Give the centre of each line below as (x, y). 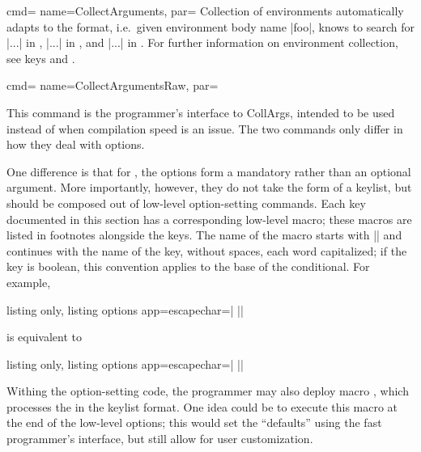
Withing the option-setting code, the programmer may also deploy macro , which (208, 391)
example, (29, 282)
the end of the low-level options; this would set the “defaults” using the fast (194, 422)
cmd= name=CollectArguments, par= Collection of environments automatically (205, 11)
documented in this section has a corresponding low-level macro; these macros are (209, 219)
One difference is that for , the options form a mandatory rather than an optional (209, 171)
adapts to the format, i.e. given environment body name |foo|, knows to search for (211, 26)
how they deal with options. (76, 144)
